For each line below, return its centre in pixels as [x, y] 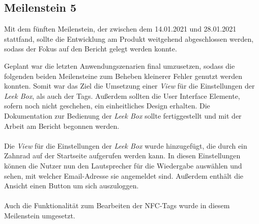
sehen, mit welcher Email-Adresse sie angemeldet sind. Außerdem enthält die [124, 175]
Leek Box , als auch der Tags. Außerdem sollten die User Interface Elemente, [122, 95]
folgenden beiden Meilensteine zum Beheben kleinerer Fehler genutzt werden [123, 76]
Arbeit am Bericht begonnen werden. [62, 125]
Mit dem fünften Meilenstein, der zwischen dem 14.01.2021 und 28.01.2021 [120, 29]
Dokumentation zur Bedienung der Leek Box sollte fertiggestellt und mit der [123, 115]
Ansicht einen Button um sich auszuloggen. [71, 186]
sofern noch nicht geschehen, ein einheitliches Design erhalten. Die [107, 106]
